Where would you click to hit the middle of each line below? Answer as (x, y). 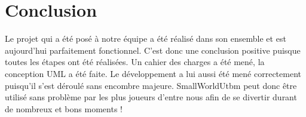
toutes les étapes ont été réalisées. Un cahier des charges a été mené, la (135, 62)
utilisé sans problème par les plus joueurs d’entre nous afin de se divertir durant (151, 97)
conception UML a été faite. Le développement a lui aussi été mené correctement (153, 73)
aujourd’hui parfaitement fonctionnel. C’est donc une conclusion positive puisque (153, 50)
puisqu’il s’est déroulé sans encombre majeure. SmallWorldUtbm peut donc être (151, 85)
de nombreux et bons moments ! (64, 108)
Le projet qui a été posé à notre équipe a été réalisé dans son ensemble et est (146, 39)
